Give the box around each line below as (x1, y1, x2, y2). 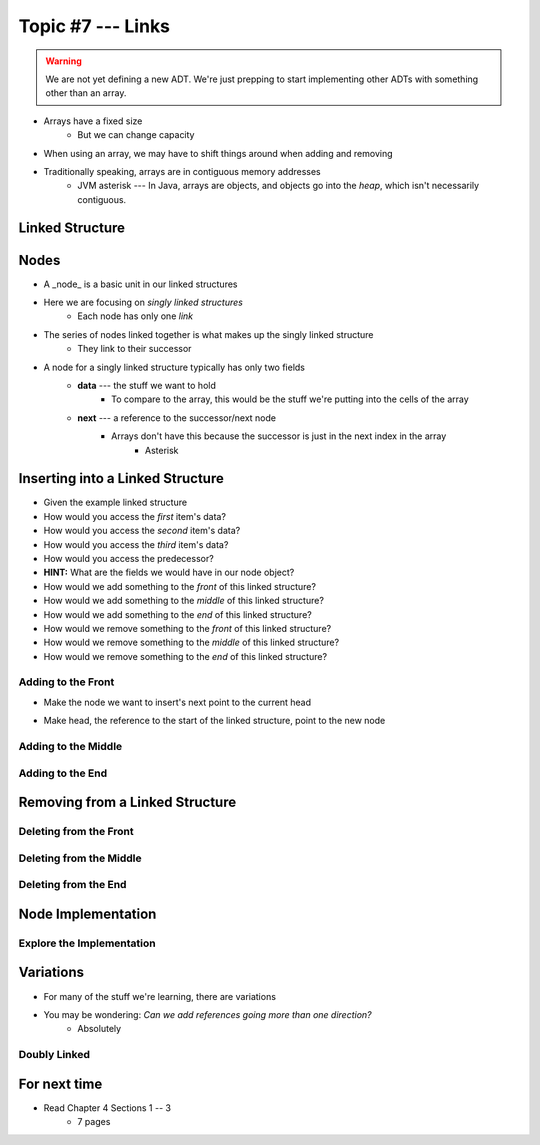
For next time (18, 1075, 103, 1092)
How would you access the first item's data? (43, 510, 227, 522)
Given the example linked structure (43, 496, 188, 509)
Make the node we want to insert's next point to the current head (43, 696, 312, 708)
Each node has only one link (77, 310, 194, 322)
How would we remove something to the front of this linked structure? (43, 622, 332, 634)
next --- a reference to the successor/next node (77, 411, 277, 424)
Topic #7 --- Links (18, 15, 170, 37)
